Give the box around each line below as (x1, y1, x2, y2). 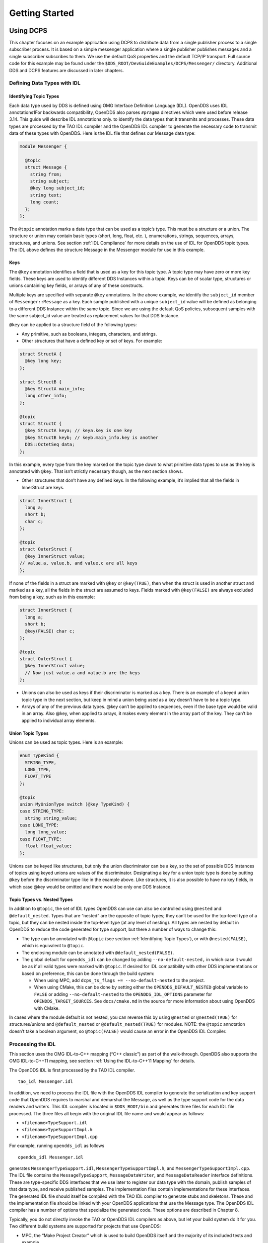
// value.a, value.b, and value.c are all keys (19, 560, 137, 566)
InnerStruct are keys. (21, 484, 65, 490)
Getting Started (9, 7, 74, 18)
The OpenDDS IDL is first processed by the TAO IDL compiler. (9, 1067, 135, 1073)
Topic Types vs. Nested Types (9, 896, 73, 902)
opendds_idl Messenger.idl (18, 1154, 84, 1160)
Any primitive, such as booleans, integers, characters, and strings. (21, 331, 157, 337)
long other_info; (25, 393, 67, 399)
